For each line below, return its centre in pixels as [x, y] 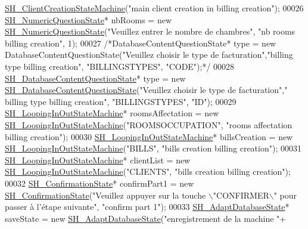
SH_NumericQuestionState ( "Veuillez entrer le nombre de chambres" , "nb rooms [150, 31]
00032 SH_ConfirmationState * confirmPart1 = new [99, 183]
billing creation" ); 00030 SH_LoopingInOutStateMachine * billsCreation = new [149, 136]
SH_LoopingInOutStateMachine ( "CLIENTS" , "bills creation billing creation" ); [148, 171]
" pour [285, 195]
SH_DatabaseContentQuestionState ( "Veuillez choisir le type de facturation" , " [146, 90]
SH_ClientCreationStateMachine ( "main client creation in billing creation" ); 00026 [154, 8]
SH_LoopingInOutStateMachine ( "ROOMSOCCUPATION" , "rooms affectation [149, 124]
